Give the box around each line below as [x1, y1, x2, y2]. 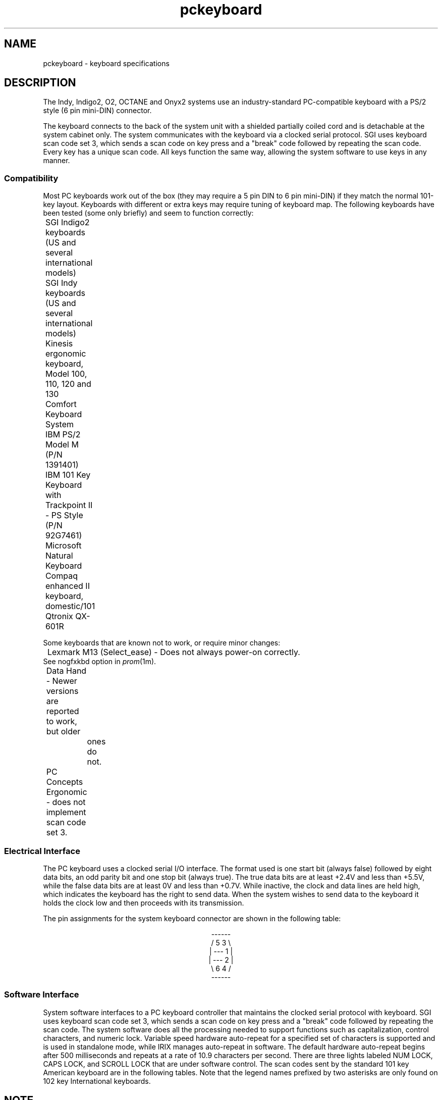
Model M [45, 439, 79, 450]
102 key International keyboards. [43, 1076, 151, 1085]
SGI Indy [45, 278, 78, 288]
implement [46, 807, 86, 818]
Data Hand [46, 666, 87, 676]
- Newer [46, 676, 77, 686]
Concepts [46, 777, 83, 787]
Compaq [45, 571, 78, 581]
